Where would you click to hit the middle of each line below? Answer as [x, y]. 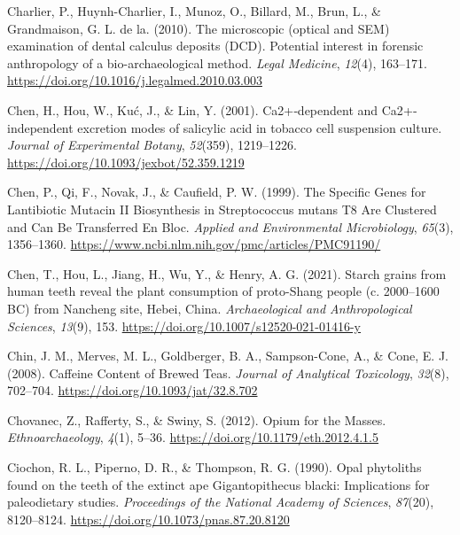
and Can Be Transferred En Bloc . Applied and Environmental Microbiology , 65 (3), [230, 226]
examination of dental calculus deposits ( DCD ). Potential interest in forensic [215, 46]
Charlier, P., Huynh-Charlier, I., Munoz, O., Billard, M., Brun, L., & [194, 11]
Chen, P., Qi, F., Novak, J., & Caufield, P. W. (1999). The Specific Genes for [217, 192]
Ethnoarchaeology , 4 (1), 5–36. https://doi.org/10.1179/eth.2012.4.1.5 [193, 437]
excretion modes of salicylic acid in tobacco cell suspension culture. [260, 127]
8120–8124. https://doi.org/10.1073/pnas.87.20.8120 [148, 519]
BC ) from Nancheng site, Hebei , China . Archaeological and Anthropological [210, 308]
